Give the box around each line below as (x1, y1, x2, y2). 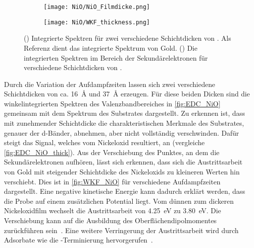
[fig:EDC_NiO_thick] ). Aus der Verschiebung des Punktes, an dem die (4, 147, 219, 157)
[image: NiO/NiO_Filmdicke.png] (44, 3, 150, 10)
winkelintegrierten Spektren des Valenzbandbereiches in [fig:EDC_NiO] (4, 98, 221, 108)
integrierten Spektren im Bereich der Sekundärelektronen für (24, 52, 208, 63)
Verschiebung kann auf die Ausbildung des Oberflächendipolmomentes (4, 215, 217, 225)
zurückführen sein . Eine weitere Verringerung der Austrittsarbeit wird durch (4, 225, 239, 235)
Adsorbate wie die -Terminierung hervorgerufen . (4, 235, 153, 245)
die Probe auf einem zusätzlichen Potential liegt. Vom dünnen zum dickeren (4, 195, 234, 206)
